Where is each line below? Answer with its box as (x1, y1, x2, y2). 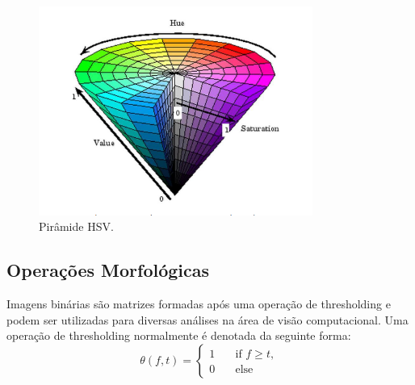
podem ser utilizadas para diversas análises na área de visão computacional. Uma (6, 311, 409, 328)
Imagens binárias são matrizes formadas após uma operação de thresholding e (6, 295, 391, 312)
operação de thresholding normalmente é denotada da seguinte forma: (6, 327, 351, 344)
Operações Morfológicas (6, 257, 210, 282)
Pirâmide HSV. (39, 218, 114, 235)
